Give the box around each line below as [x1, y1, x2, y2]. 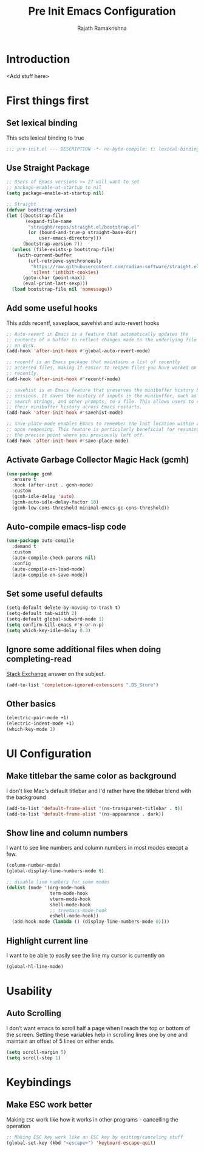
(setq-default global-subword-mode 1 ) [6, 616, 104, 622]
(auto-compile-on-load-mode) [12, 566, 86, 572]
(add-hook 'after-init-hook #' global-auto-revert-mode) [6, 348, 151, 354]
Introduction [6, 52, 70, 66]
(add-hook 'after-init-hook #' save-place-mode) [6, 438, 129, 444]
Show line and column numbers [6, 828, 129, 839]
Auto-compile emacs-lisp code [6, 522, 126, 532]
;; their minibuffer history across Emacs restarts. [6, 404, 143, 410]
